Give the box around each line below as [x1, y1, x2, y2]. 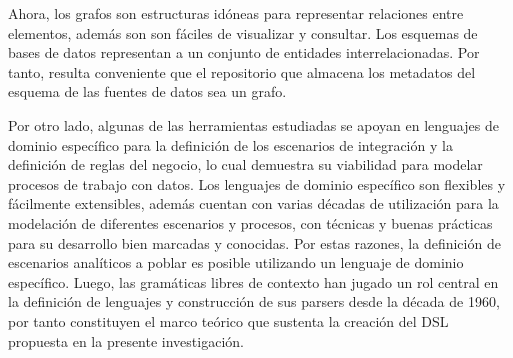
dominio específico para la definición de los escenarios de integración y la [8, 134, 453, 155]
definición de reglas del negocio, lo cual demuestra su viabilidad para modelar [8, 154, 483, 175]
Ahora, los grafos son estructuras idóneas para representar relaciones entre [8, 3, 464, 23]
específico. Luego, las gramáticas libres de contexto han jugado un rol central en [8, 271, 499, 292]
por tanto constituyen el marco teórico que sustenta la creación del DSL [8, 310, 449, 331]
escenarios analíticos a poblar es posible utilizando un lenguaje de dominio [8, 252, 464, 273]
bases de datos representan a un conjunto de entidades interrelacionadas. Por [8, 42, 480, 63]
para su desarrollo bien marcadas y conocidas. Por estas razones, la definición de [8, 232, 501, 253]
